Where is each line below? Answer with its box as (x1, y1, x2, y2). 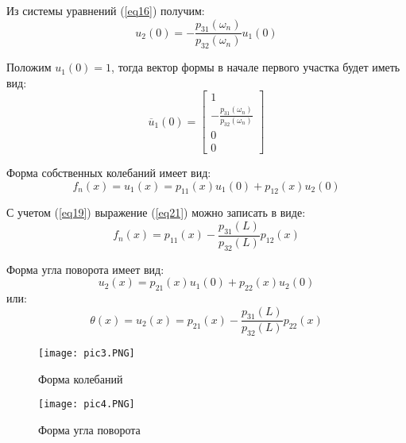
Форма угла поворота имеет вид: (6, 260, 164, 277)
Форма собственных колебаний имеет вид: (6, 164, 211, 180)
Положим (6, 59, 52, 75)
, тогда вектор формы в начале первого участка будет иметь (111, 59, 400, 75)
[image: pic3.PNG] (38, 348, 135, 360)
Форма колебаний (38, 370, 123, 387)
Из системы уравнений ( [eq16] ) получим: (6, 2, 205, 18)
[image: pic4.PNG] (38, 399, 135, 410)
